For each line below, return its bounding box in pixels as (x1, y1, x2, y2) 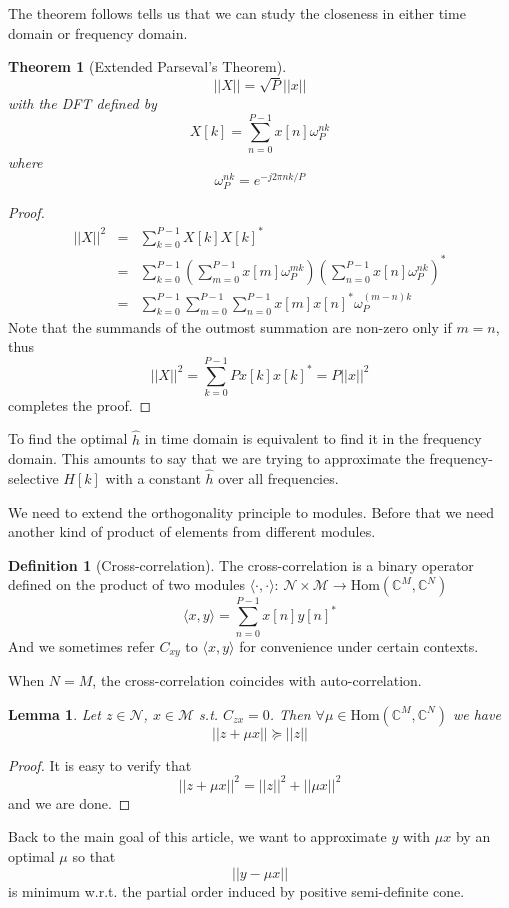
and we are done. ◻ (8, 792, 131, 813)
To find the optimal (8, 428, 128, 449)
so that (72, 845, 116, 866)
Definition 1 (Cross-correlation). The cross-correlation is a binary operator (8, 554, 474, 575)
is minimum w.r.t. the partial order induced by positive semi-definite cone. (8, 880, 465, 901)
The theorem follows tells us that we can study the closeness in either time (8, 3, 466, 23)
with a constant (105, 468, 201, 489)
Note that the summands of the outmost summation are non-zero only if (8, 316, 452, 337)
